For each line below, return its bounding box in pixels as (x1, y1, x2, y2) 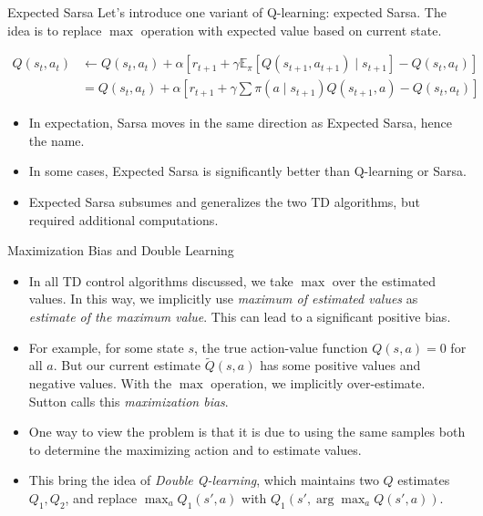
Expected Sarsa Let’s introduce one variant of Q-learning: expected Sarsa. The (7, 3, 447, 21)
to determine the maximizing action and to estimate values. (28, 439, 362, 459)
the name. (28, 130, 85, 150)
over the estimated (332, 271, 437, 290)
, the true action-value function (194, 337, 368, 356)
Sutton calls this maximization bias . (28, 391, 229, 410)
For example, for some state (28, 337, 184, 356)
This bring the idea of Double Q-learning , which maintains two (28, 470, 379, 490)
